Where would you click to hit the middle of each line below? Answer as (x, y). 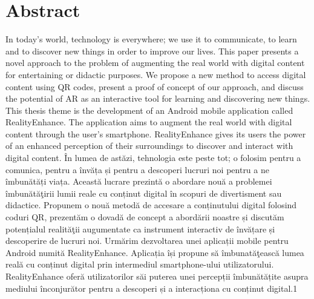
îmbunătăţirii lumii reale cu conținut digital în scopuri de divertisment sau (144, 193)
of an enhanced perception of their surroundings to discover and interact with (149, 146)
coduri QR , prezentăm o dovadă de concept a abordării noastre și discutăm (145, 217)
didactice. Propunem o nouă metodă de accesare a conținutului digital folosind (151, 205)
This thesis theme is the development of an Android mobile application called (149, 110)
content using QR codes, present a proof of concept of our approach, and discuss (155, 86)
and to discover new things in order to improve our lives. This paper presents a (152, 51)
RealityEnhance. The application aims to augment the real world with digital (149, 122)
